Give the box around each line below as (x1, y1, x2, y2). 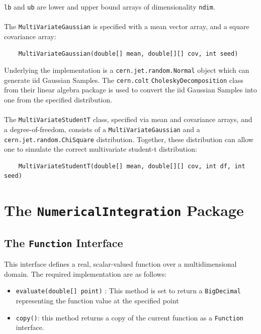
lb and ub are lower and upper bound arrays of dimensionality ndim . (4, 2, 215, 12)
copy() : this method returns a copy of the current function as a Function (16, 312, 243, 322)
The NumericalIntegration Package (4, 200, 244, 220)
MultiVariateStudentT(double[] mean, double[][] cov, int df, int (18, 162, 245, 170)
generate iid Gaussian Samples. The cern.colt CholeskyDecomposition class (4, 74, 243, 85)
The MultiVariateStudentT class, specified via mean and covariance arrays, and (4, 114, 252, 125)
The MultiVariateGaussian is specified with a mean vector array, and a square (4, 21, 249, 32)
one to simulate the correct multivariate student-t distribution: (4, 144, 197, 154)
